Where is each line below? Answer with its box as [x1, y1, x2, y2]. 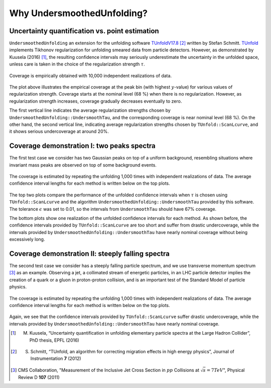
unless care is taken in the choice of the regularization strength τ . [9, 61, 145, 67]
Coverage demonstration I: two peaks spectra [9, 141, 156, 150]
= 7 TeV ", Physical [206, 367, 245, 373]
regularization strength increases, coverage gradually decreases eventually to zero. [9, 98, 182, 104]
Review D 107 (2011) [18, 374, 60, 380]
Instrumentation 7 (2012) [30, 355, 81, 362]
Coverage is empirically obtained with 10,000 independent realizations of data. [9, 72, 172, 79]
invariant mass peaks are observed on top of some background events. [9, 162, 157, 168]
